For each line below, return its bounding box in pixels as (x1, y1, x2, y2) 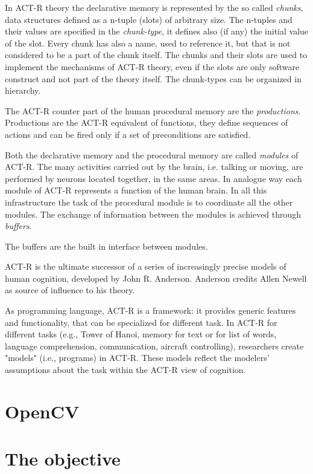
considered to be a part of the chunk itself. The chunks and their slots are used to (5, 48, 308, 61)
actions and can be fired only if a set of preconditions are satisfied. (5, 128, 251, 140)
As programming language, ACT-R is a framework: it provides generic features (5, 304, 296, 317)
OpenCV (5, 398, 80, 423)
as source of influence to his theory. (5, 284, 135, 296)
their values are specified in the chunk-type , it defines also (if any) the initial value (5, 25, 309, 37)
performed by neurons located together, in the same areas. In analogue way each (5, 172, 302, 184)
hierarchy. (5, 84, 41, 97)
